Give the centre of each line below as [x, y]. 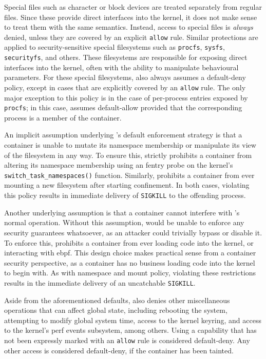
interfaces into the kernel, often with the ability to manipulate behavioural [121, 67]
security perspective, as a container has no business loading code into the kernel [130, 262]
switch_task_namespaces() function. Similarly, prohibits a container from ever [129, 175]
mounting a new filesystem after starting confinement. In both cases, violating [127, 185]
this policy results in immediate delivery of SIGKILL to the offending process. [125, 195]
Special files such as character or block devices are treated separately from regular [133, 7]
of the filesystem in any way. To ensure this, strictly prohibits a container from [128, 155]
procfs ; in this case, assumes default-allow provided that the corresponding [123, 107]
